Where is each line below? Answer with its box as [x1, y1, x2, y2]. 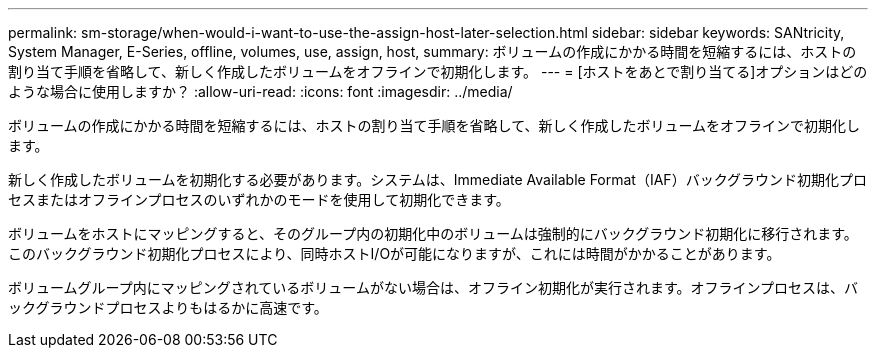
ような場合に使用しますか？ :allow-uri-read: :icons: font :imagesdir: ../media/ [8, 83, 513, 100]
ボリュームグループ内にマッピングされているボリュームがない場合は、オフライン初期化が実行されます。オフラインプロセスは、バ [8, 279, 859, 296]
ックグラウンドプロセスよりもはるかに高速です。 [8, 299, 328, 316]
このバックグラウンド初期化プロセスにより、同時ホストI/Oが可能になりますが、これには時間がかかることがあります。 [8, 245, 781, 262]
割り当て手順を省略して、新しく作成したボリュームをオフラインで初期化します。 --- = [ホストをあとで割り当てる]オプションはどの [8, 63, 868, 80]
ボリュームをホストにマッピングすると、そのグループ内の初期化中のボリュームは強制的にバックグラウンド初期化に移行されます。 [8, 225, 858, 242]
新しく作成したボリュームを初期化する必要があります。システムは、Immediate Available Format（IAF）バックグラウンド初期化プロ [8, 171, 868, 188]
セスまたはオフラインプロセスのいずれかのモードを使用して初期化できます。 [8, 191, 510, 208]
